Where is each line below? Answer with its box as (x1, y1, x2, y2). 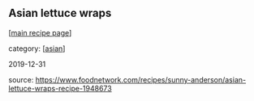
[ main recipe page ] (8, 27, 72, 37)
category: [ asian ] (8, 44, 66, 53)
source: (8, 74, 34, 84)
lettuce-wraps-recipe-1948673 (8, 83, 112, 93)
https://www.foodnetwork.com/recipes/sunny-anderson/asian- (35, 74, 246, 84)
